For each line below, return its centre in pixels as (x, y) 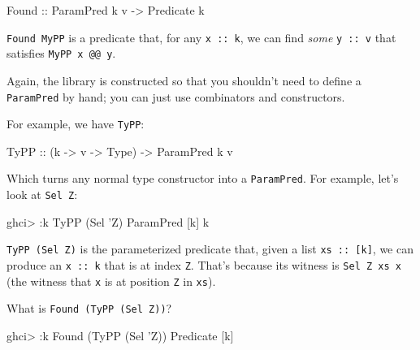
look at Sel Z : (42, 194)
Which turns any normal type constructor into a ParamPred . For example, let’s (203, 178)
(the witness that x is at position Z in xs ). (111, 281)
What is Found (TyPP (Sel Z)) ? (89, 308)
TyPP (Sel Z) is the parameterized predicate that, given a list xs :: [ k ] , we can (210, 249)
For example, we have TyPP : (76, 124)
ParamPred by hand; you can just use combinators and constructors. (176, 96)
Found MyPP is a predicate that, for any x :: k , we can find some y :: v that (201, 37)
